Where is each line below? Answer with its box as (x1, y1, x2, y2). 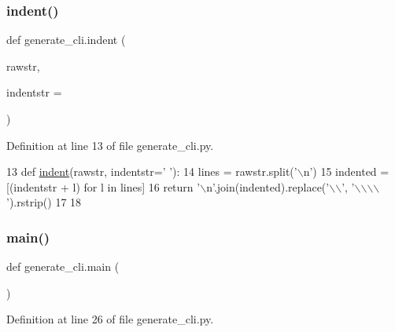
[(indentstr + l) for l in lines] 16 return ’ (6, 178, 201, 195)
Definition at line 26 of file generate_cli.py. (6, 311, 214, 327)
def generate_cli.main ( (6, 258, 120, 275)
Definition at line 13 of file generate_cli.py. (6, 137, 214, 153)
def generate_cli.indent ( (6, 31, 126, 48)
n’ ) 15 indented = (303, 163, 389, 180)
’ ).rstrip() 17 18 (6, 194, 82, 210)
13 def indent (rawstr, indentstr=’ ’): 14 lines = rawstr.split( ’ (6, 163, 297, 180)
